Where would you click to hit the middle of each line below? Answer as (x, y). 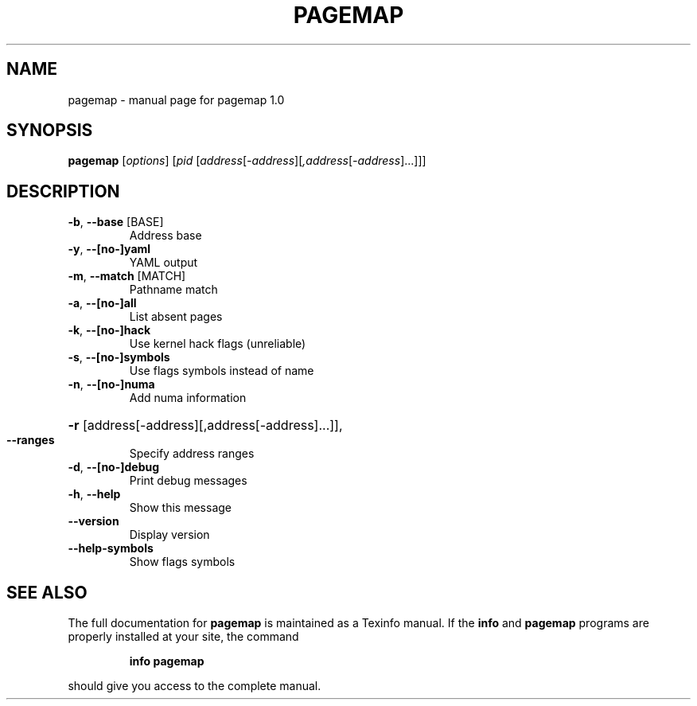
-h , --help (94, 494)
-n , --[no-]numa (111, 384)
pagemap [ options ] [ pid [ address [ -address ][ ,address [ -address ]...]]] (247, 161)
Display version (169, 535)
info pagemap (167, 661)
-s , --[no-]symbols (119, 357)
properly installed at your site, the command (183, 637)
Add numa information (188, 398)
